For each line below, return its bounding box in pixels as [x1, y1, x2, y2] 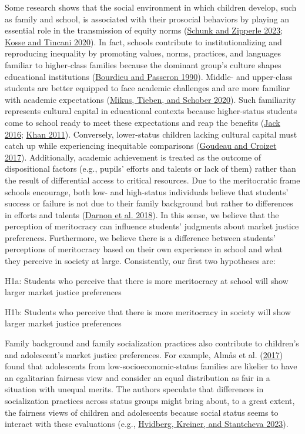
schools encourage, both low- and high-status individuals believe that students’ [5, 185, 289, 198]
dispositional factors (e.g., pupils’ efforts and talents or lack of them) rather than [5, 162, 296, 175]
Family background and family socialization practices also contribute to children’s [5, 337, 299, 349]
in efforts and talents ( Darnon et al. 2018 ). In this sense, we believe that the [5, 208, 279, 221]
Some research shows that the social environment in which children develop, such [5, 1, 297, 13]
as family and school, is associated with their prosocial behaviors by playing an [5, 12, 290, 25]
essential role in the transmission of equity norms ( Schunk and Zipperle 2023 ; [5, 24, 283, 36]
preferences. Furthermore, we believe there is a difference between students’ [5, 231, 276, 243]
